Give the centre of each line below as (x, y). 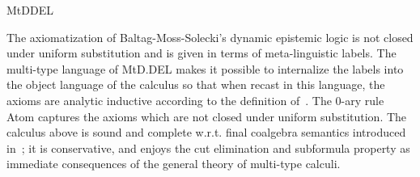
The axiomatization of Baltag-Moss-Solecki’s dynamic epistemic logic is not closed (210, 37)
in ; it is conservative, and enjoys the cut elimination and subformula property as (208, 147)
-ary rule (363, 100)
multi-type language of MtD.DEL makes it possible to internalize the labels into (205, 68)
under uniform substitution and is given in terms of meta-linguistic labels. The (202, 53)
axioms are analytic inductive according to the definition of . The (169, 100)
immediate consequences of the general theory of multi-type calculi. (174, 164)
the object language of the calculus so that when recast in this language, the (196, 84)
